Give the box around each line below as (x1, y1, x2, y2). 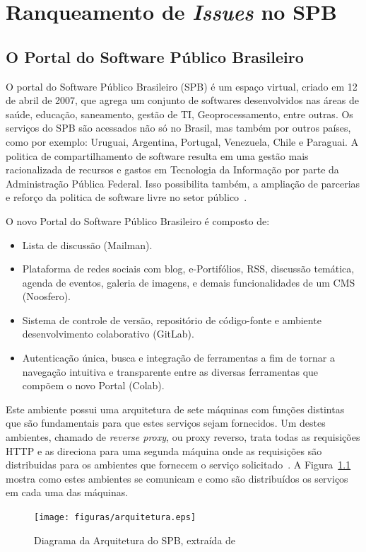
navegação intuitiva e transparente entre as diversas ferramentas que (22, 364, 319, 379)
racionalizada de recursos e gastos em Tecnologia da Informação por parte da (6, 162, 339, 177)
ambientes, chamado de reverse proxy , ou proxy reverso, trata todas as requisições (6, 430, 360, 444)
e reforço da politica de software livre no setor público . (6, 190, 247, 205)
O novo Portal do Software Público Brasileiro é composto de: (6, 213, 270, 228)
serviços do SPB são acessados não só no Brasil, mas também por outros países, (6, 120, 351, 135)
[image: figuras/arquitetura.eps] (34, 512, 196, 523)
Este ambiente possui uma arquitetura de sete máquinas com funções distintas (6, 401, 345, 416)
